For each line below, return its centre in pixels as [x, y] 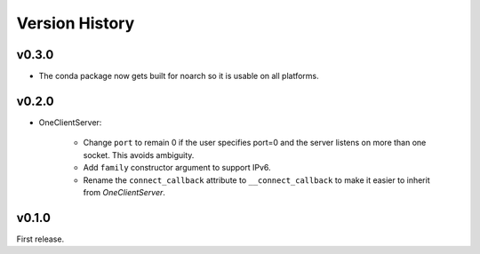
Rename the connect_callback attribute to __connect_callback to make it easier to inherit [256, 180]
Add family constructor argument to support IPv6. [177, 168]
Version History [76, 23]
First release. [40, 239]
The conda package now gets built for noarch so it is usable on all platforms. [179, 76]
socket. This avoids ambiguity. [139, 155]
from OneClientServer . [124, 192]
